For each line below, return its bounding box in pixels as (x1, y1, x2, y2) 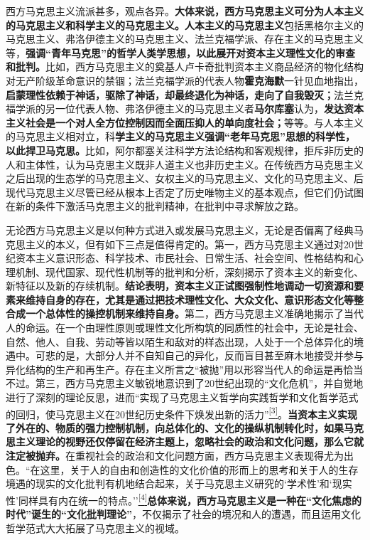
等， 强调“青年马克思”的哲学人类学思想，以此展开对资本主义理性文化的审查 (6, 45, 355, 60)
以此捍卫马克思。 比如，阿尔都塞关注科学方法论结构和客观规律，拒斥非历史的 (6, 142, 364, 157)
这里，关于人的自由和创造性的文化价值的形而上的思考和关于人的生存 (40, 462, 359, 477)
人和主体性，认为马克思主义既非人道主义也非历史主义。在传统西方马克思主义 (6, 157, 364, 171)
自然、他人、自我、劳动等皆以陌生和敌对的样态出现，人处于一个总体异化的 (6, 334, 354, 349)
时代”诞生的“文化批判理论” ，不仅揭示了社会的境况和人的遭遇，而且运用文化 (6, 507, 361, 522)
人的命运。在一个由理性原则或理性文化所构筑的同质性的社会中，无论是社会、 (6, 320, 364, 335)
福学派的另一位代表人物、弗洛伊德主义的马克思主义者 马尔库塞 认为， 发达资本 (6, 101, 364, 116)
